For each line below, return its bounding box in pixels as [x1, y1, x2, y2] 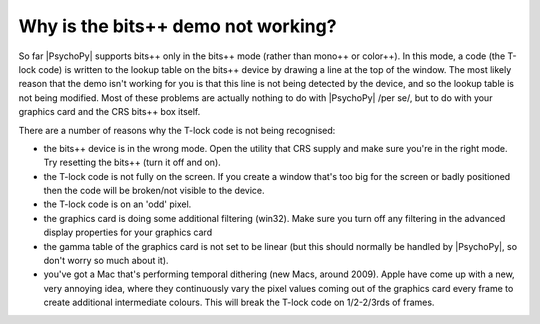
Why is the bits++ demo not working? [18, 15, 337, 37]
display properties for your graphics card [43, 226, 213, 239]
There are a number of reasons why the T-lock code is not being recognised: [18, 124, 336, 136]
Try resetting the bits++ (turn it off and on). [43, 156, 222, 169]
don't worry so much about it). [43, 255, 169, 267]
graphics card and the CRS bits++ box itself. [18, 106, 201, 118]
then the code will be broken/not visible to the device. [43, 185, 265, 197]
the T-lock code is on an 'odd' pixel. [43, 198, 192, 210]
